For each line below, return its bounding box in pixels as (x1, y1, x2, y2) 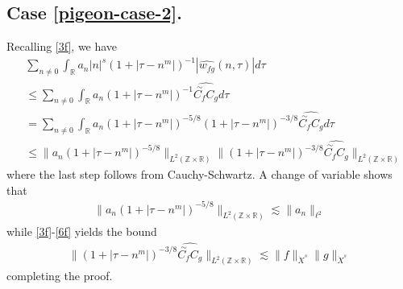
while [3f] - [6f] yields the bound (6, 222, 157, 239)
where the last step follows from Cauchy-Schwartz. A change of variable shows (6, 165, 393, 182)
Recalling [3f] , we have (6, 38, 118, 55)
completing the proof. (6, 267, 113, 284)
